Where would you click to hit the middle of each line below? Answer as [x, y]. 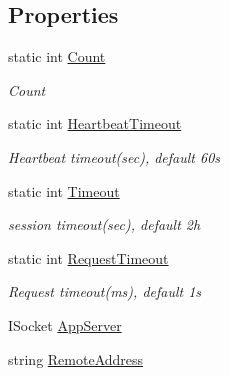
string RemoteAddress [76, 358]
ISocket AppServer [65, 324]
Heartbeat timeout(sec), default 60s [114, 156]
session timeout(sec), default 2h [104, 224]
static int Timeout [64, 190]
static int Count [57, 56]
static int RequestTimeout [88, 257]
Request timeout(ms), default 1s [105, 291]
